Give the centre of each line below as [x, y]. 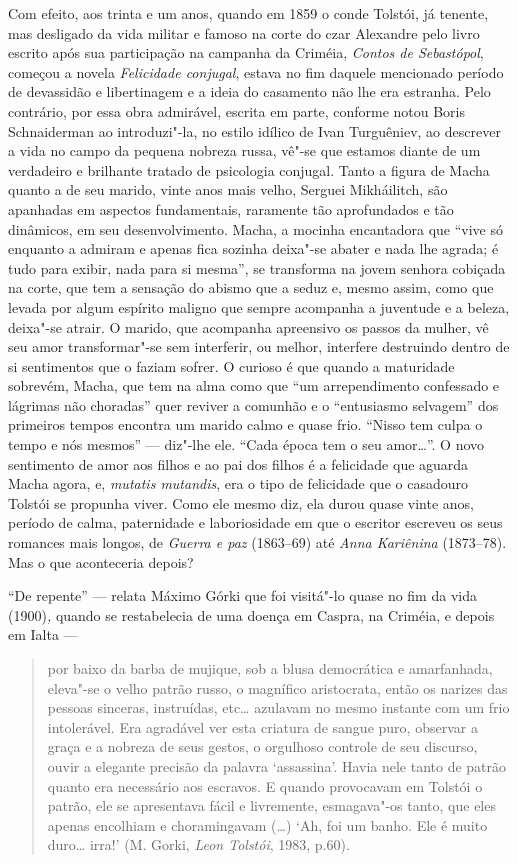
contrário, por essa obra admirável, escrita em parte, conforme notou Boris [237, 110]
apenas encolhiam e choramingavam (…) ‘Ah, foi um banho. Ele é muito [267, 824]
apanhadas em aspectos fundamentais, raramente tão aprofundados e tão [231, 208]
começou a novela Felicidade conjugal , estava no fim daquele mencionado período [256, 71]
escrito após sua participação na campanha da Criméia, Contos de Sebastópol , [246, 52]
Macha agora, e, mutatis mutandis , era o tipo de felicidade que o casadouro [238, 483]
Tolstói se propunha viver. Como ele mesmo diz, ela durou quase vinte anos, [241, 502]
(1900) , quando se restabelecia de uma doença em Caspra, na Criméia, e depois [251, 614]
